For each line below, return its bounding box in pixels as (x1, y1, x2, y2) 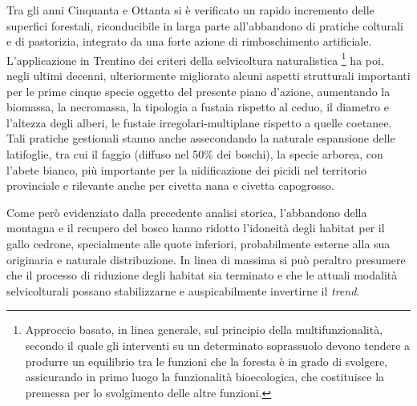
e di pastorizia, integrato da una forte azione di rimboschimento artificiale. (6, 33, 372, 50)
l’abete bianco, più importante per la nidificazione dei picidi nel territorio (6, 161, 367, 178)
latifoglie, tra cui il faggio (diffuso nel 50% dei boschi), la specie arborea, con (6, 146, 383, 162)
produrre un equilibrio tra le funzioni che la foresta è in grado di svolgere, (25, 352, 388, 369)
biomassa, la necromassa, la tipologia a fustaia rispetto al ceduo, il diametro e (6, 98, 389, 115)
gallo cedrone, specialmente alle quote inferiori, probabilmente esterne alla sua (6, 235, 391, 251)
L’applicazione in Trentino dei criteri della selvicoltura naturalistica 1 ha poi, (6, 49, 384, 68)
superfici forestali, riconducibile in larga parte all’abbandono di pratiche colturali (6, 17, 403, 34)
